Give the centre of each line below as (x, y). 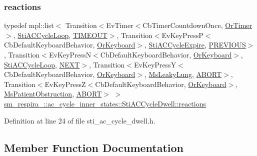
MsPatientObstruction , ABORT (53, 94)
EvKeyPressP (182, 35)
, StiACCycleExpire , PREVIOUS (195, 45)
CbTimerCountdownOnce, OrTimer (197, 25)
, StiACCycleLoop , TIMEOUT (60, 35)
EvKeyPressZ (65, 84)
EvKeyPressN (70, 54)
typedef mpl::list (29, 25)
